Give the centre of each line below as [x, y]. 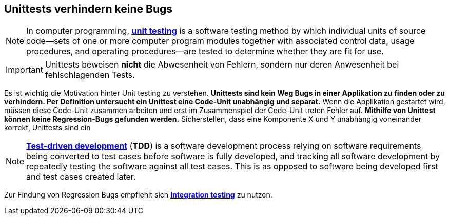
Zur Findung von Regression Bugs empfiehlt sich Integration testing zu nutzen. [138, 195]
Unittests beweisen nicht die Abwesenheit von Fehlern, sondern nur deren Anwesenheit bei [222, 65]
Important [24, 70]
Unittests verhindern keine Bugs [89, 9]
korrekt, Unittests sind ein [47, 128]
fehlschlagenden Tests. [90, 75]
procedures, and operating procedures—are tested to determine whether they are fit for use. [205, 51]
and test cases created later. [81, 177]
